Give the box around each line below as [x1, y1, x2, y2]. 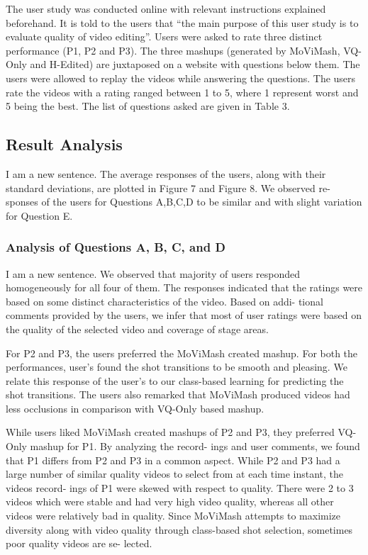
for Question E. [6, 208, 73, 223]
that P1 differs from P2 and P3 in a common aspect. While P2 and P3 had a [6, 452, 340, 467]
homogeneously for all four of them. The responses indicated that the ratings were [6, 280, 363, 295]
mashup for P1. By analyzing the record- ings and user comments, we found [30, 439, 360, 454]
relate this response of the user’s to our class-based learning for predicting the [6, 373, 344, 388]
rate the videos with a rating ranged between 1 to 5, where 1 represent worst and [6, 84, 359, 99]
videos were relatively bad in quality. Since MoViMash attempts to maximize [6, 508, 341, 523]
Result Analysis [6, 133, 123, 155]
